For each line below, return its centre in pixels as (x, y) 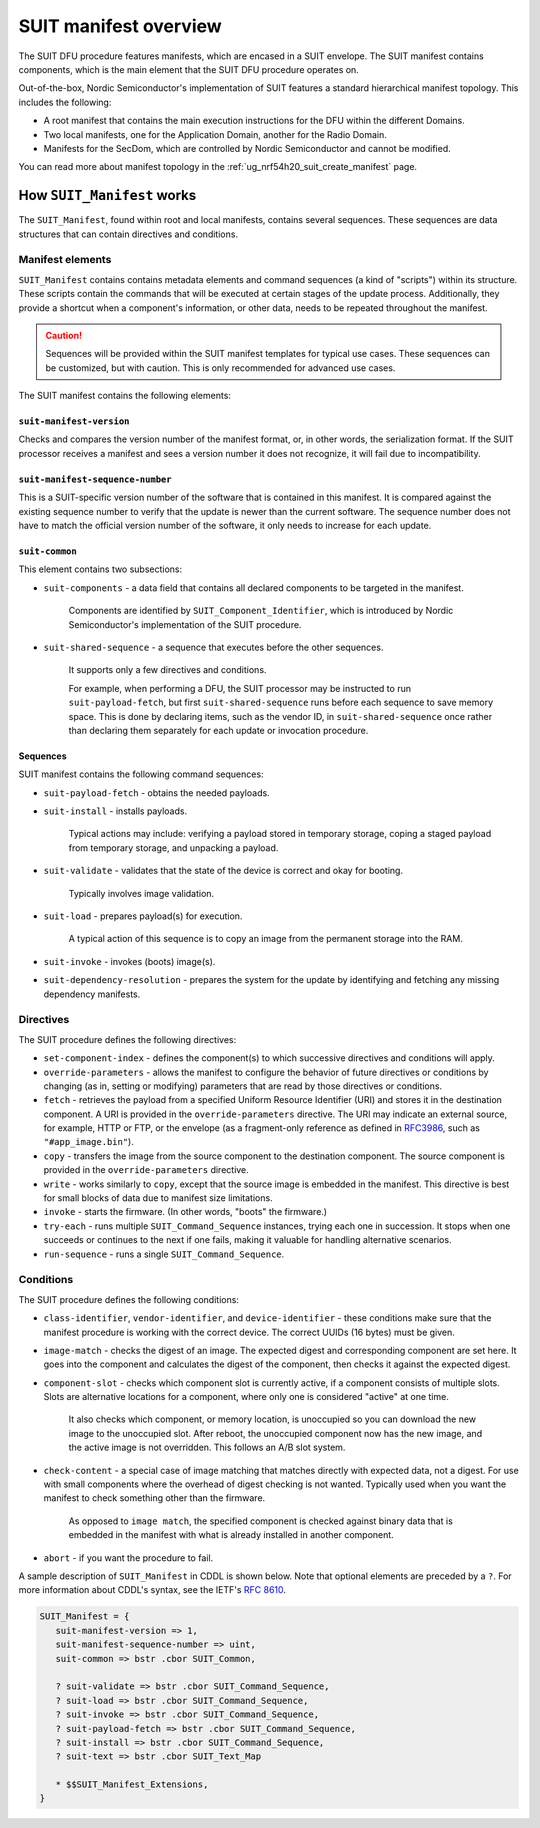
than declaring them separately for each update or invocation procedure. (218, 730)
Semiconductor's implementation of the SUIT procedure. (185, 624)
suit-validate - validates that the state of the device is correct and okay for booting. (223, 871)
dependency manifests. (92, 994)
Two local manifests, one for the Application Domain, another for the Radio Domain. (215, 134)
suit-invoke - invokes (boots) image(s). (129, 961)
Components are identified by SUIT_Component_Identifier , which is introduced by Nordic (261, 611)
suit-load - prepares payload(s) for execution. (143, 916)
